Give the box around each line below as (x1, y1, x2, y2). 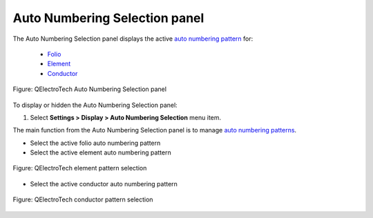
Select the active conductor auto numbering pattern (30, 179, 178, 188)
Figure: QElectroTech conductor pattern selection (12, 195, 153, 204)
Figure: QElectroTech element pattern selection (12, 164, 147, 172)
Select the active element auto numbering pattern (30, 148, 172, 157)
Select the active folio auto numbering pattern (30, 139, 161, 147)
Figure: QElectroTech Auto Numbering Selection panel (12, 85, 167, 93)
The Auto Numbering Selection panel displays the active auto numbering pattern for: (12, 34, 254, 43)
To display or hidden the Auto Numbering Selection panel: (12, 101, 178, 109)
